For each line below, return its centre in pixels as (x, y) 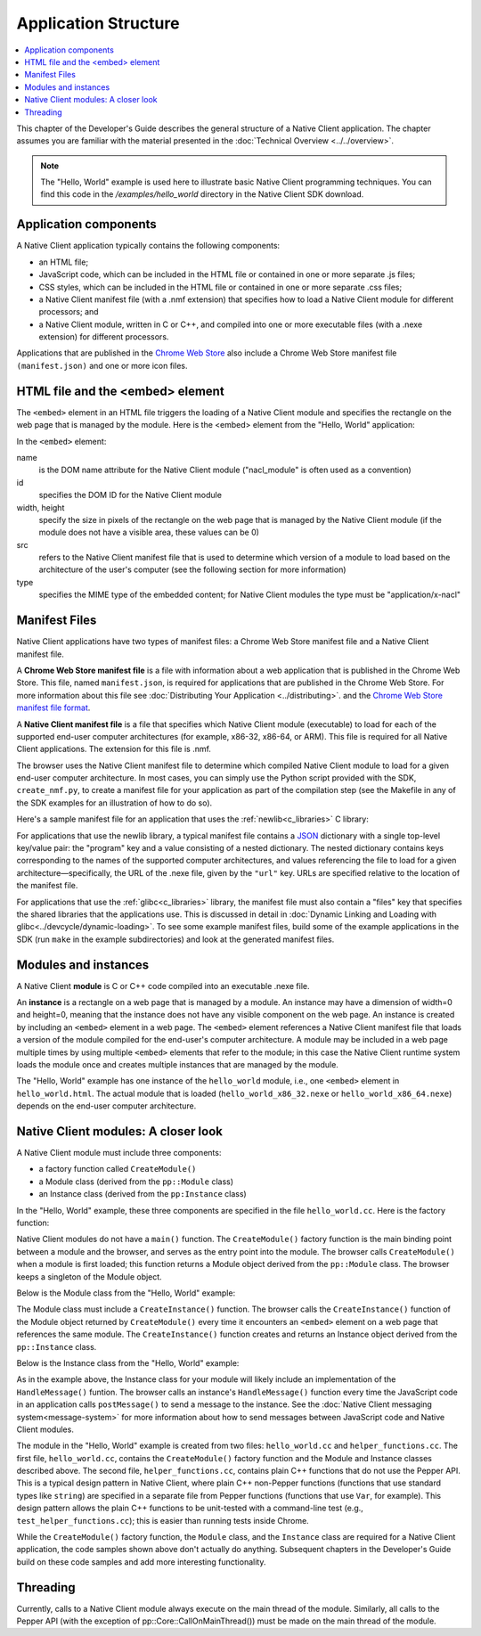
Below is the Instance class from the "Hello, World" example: (128, 1362)
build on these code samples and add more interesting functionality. (141, 1562)
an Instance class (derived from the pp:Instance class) (143, 1194)
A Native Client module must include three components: (119, 1153)
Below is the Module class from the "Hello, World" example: (126, 1293)
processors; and (69, 312)
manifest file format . (53, 708)
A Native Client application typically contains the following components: (148, 246)
